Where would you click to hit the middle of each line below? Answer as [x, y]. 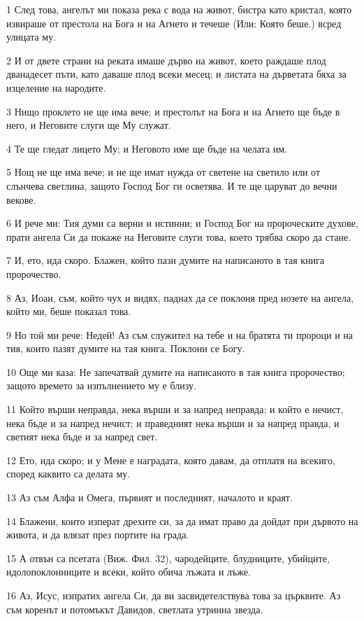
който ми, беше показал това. [69, 311]
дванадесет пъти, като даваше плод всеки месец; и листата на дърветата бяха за [176, 74]
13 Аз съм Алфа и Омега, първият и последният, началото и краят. [150, 497]
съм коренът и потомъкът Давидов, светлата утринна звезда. [135, 609]
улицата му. [31, 37]
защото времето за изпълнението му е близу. [101, 385]
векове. [21, 199]
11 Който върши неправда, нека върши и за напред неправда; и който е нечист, [175, 409]
